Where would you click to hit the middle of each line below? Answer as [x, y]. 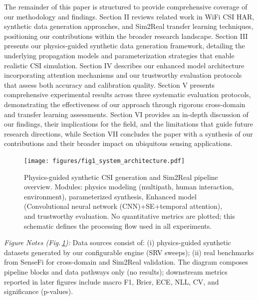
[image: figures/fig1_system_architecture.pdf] [105, 161]
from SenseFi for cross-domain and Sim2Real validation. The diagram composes [126, 262]
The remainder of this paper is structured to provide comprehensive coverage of [126, 6]
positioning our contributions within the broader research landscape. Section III [126, 36]
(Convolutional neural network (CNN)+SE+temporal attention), [123, 206]
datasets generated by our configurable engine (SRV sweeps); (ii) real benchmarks [129, 252]
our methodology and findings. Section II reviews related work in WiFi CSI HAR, [129, 16]
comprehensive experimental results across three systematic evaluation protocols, [128, 94]
